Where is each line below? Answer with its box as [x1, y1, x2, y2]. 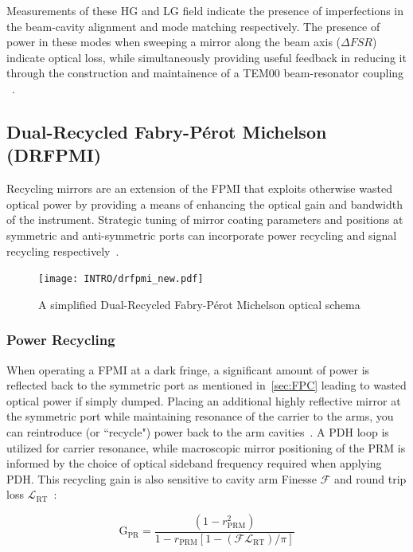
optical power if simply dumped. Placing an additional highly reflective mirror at [6, 392, 401, 409]
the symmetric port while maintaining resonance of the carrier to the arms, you [6, 408, 394, 425]
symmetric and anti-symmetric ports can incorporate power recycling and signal [6, 226, 397, 243]
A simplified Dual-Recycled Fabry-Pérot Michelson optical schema [38, 296, 360, 312]
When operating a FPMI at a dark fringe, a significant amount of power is [6, 361, 370, 378]
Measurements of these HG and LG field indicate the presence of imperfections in [6, 2, 404, 18]
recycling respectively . [6, 242, 119, 259]
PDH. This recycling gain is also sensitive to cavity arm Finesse [6, 470, 318, 487]
